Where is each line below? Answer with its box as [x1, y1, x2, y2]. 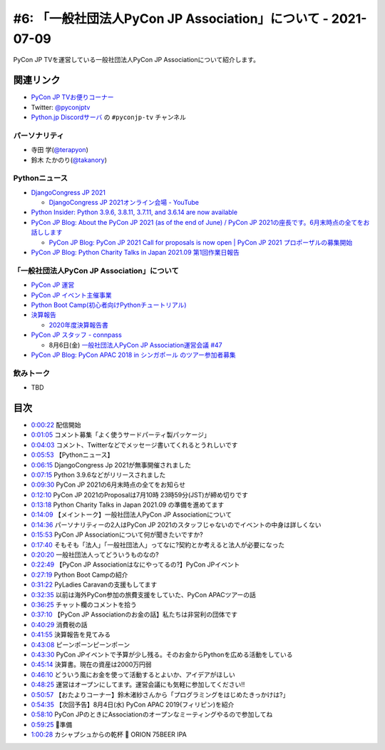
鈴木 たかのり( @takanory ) [31, 156, 107, 164]
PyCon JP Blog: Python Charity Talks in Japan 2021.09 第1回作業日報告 [31, 248, 240, 257]
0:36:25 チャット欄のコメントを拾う [31, 600, 137, 609]
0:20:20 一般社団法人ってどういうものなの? [31, 550, 160, 559]
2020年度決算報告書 [48, 320, 108, 329]
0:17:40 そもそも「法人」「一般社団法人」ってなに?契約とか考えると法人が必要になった [31, 540, 285, 549]
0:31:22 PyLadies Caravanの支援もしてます [31, 580, 158, 589]
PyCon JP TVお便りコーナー [31, 93, 114, 101]
